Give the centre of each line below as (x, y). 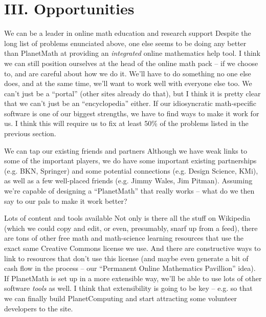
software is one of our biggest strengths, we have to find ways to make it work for (132, 113)
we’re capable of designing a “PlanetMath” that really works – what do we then (129, 191)
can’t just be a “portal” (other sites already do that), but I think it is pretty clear (132, 93)
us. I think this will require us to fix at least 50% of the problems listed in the (126, 123)
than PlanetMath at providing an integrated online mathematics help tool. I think (132, 53)
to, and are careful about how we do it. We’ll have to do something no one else (128, 73)
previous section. (30, 133)
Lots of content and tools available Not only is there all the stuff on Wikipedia (127, 218)
